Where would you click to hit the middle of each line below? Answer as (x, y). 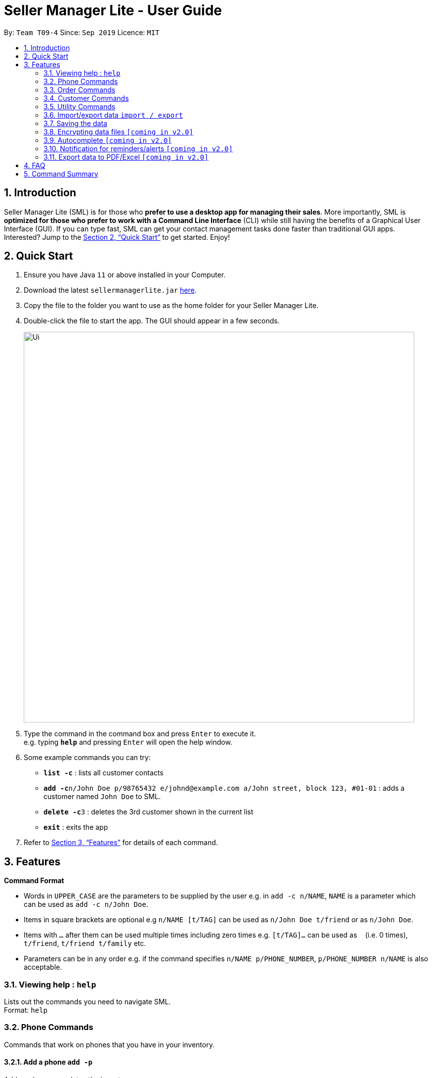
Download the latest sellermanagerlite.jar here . (110, 290)
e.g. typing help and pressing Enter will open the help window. (128, 742)
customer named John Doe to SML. (102, 797)
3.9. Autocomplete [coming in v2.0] (108, 140)
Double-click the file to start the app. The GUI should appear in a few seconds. (152, 321)
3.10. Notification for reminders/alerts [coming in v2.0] (138, 148)
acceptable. (43, 967)
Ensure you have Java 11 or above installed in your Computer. (125, 275)
